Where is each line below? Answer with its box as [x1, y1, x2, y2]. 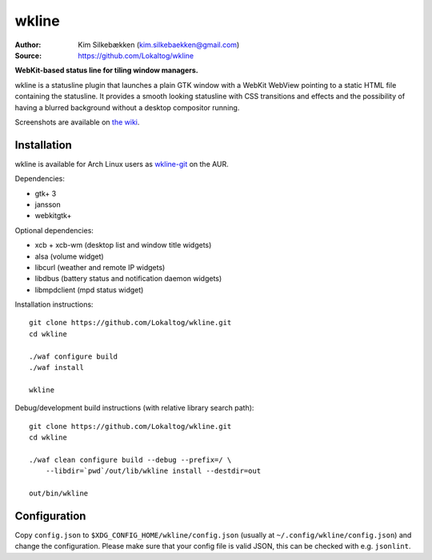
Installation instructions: [14, 300, 94, 309]
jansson [34, 200, 61, 209]
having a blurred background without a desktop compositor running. [14, 102, 240, 112]
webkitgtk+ [34, 211, 72, 220]
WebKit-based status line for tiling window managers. [14, 66, 199, 75]
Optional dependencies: [14, 225, 94, 235]
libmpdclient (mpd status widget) [34, 284, 144, 295]
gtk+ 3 [34, 189, 57, 198]
